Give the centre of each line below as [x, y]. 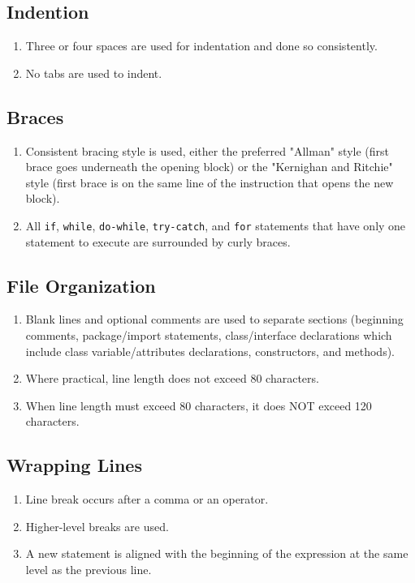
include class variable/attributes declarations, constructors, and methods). [210, 351]
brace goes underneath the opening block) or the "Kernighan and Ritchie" [209, 167]
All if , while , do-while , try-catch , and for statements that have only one [216, 225]
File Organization [81, 285]
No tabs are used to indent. [94, 73]
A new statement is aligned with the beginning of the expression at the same [217, 553]
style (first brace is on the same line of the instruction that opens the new [210, 182]
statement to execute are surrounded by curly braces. [158, 241]
